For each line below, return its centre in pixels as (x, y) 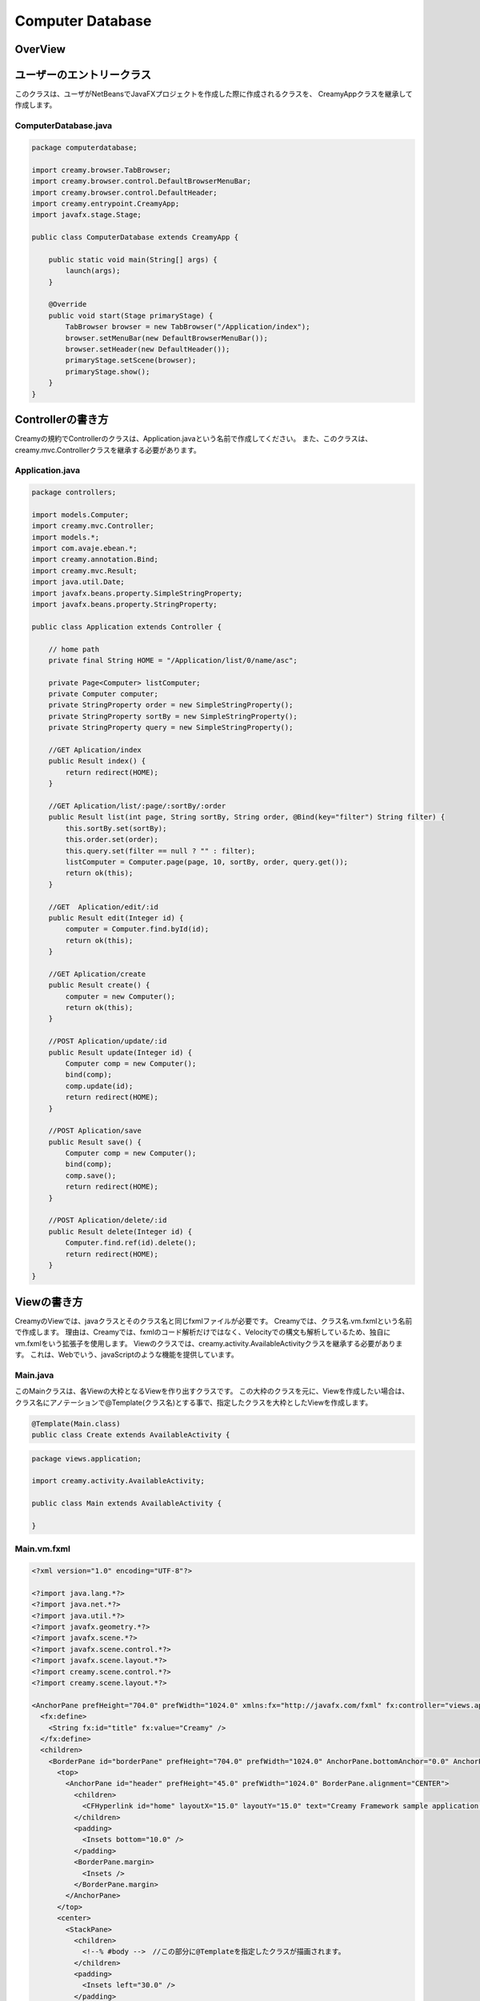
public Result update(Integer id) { (120, 1052)
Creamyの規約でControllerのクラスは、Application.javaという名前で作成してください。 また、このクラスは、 (193, 439)
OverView (40, 49)
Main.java (34, 1375)
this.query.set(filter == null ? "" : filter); (160, 851)
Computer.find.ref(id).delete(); (131, 1243)
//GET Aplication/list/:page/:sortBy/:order (137, 806)
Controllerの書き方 (62, 420)
